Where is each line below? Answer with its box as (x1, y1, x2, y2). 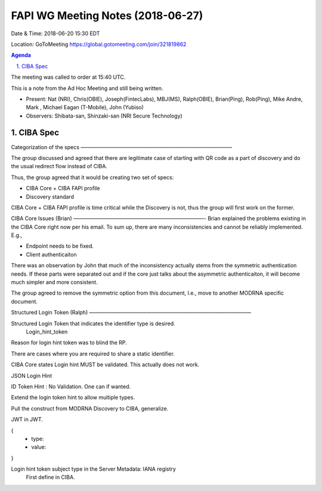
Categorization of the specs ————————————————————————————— (11, 143, 233, 150)
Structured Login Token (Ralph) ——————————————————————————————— (11, 309, 252, 316)
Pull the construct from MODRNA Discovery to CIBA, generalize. (11, 404, 169, 412)
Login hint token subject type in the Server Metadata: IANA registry (11, 465, 176, 473)
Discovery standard (26, 193, 75, 200)
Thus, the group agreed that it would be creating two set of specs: (11, 174, 174, 181)
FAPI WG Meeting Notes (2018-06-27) (11, 9, 203, 22)
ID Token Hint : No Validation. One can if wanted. (11, 382, 131, 390)
